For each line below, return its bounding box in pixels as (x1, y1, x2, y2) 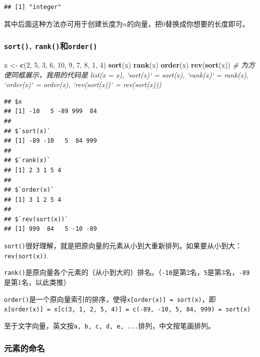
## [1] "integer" (4, 4, 61, 11)
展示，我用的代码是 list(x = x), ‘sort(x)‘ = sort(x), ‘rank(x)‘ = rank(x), (24, 69, 249, 80)
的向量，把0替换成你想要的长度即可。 (127, 18, 250, 29)
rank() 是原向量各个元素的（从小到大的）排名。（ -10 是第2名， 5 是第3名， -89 (4, 267, 250, 277)
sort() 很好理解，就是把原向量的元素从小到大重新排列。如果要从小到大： (4, 240, 242, 251)
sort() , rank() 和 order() (4, 40, 97, 52)
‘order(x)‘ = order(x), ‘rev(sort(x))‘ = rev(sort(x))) (4, 79, 162, 90)
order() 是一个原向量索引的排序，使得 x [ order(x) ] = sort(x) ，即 (4, 293, 216, 304)
